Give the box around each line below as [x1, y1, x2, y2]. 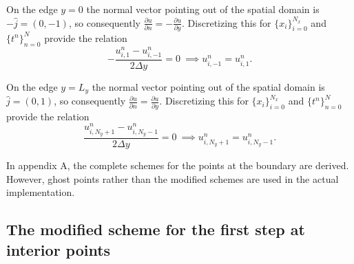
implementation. [6, 185, 75, 199]
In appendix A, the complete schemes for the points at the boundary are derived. [6, 158, 349, 172]
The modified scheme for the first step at [6, 219, 305, 240]
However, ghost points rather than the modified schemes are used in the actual [6, 171, 339, 186]
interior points [6, 239, 111, 260]
